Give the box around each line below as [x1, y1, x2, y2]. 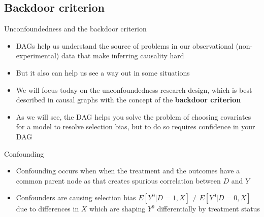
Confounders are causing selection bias [16, 192, 136, 203]
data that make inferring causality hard [61, 50, 184, 61]
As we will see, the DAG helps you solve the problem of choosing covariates [16, 111, 251, 122]
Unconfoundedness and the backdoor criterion [4, 23, 147, 34]
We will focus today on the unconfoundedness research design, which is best [16, 84, 252, 95]
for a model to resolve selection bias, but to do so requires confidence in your [16, 121, 255, 132]
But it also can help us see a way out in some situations [16, 67, 190, 78]
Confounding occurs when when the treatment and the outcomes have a [16, 165, 240, 176]
